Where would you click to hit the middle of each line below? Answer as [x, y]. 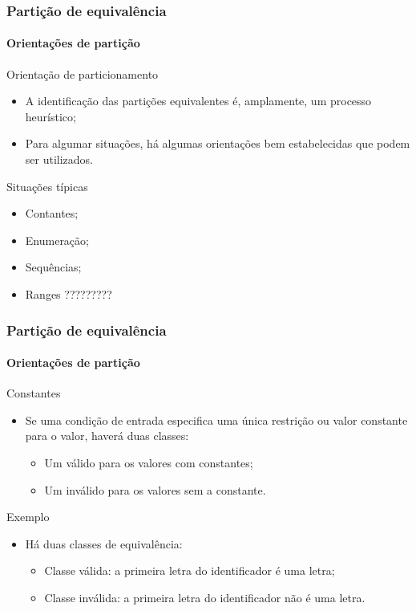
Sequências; [53, 267]
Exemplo [28, 517]
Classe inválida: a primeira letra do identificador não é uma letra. [205, 597]
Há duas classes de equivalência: [104, 543]
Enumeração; [57, 240]
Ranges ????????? [69, 293]
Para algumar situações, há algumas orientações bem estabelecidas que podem [218, 143]
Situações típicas [47, 186]
